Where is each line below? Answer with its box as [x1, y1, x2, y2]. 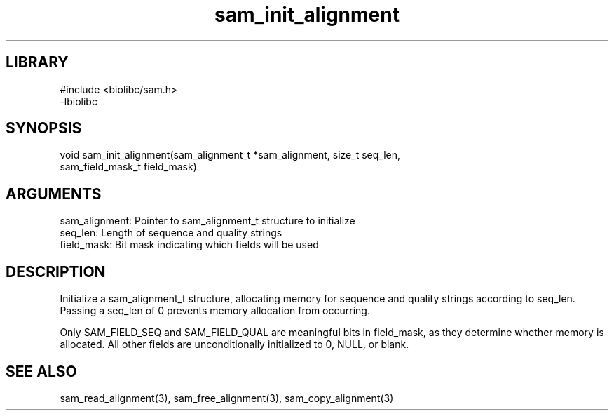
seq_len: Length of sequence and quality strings [60, 227, 282, 239]
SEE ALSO [6, 362, 77, 380]
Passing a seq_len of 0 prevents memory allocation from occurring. [60, 304, 370, 317]
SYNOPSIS [6, 119, 82, 137]
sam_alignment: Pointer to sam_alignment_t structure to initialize [60, 215, 355, 227]
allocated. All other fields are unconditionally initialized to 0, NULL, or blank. [60, 338, 409, 351]
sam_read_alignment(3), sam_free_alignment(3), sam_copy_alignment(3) [60, 391, 394, 404]
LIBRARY [6, 53, 69, 72]
